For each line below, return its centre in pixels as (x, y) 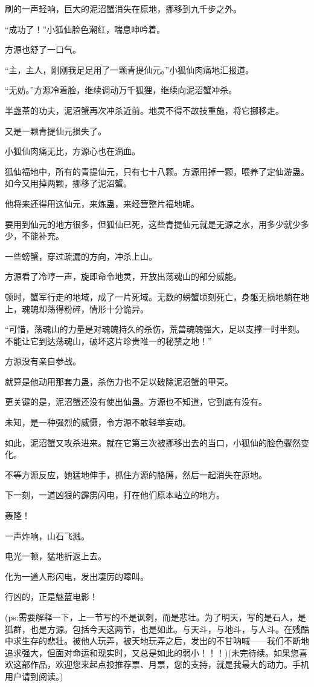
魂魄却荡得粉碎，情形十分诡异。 (85, 308)
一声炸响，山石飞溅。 (47, 535)
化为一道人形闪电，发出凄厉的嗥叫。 (77, 576)
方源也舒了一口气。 (43, 49)
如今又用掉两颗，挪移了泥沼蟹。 (68, 183)
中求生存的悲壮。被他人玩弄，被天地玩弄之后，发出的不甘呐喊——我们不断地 (157, 641)
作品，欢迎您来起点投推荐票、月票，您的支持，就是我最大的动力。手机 (169, 664)
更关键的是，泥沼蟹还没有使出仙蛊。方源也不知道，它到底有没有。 (136, 402)
